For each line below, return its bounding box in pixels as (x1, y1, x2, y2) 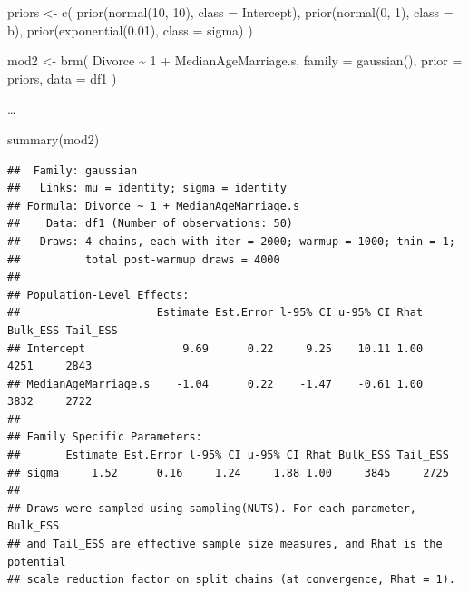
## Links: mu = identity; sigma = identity (7, 182, 287, 195)
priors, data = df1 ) (7, 68, 117, 87)
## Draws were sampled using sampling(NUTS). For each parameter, (7, 501, 417, 515)
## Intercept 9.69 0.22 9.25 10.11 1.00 (7, 341, 424, 355)
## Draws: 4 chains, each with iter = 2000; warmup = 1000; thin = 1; (7, 234, 455, 248)
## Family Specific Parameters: (7, 430, 202, 444)
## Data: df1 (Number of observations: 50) (7, 217, 293, 231)
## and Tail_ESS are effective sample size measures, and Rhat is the (7, 538, 443, 551)
